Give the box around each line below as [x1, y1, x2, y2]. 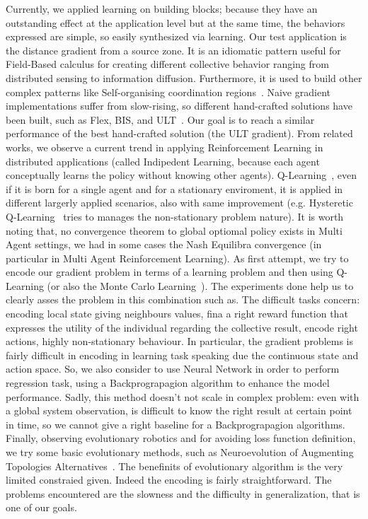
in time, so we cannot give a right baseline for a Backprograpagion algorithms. [6, 416, 345, 431]
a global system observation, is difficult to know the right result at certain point [6, 403, 352, 418]
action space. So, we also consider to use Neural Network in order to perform [6, 361, 340, 376]
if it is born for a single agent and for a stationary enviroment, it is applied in [6, 181, 343, 196]
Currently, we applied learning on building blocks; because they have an [6, 1, 318, 16]
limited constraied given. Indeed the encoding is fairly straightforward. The [6, 472, 332, 487]
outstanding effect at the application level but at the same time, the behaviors [6, 15, 345, 30]
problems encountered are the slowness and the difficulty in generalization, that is [6, 486, 360, 501]
